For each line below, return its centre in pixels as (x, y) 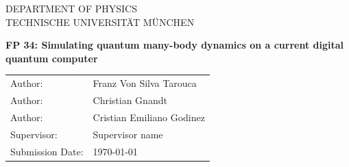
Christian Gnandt (130, 100)
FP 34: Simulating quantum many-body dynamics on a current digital (175, 45)
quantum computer (52, 58)
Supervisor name (128, 134)
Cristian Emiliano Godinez (149, 117)
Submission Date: (47, 151)
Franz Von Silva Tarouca (145, 83)
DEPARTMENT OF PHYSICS (71, 8)
